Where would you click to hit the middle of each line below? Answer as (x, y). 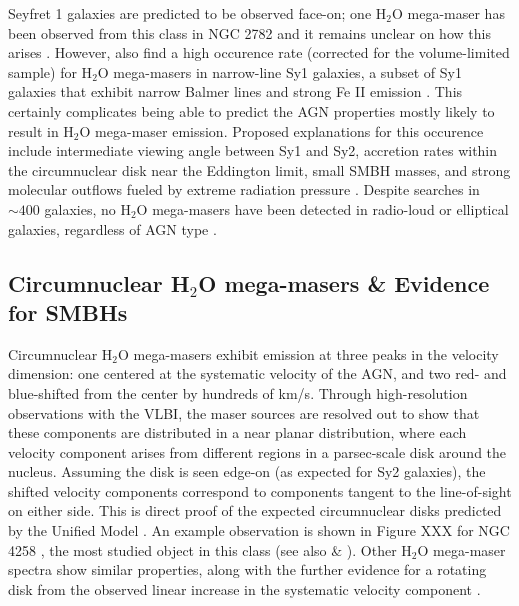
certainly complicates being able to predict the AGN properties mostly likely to (251, 110)
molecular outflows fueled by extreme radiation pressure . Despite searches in (244, 189)
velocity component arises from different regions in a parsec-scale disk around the (257, 451)
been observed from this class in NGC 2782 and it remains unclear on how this (249, 32)
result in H (41, 130)
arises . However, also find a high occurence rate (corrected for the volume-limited (259, 52)
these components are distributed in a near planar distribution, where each (237, 432)
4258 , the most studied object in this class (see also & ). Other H (210, 549)
